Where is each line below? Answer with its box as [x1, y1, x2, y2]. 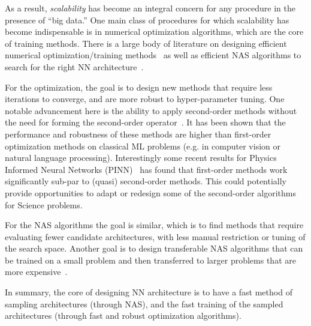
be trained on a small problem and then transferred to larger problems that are [5, 253, 296, 266]
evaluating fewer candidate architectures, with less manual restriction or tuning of [5, 230, 306, 243]
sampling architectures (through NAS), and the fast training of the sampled [5, 297, 283, 310]
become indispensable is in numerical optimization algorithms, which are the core [5, 25, 304, 38]
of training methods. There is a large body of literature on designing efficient [5, 37, 287, 49]
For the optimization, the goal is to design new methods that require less [5, 80, 273, 93]
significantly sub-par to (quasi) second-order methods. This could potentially [5, 175, 287, 187]
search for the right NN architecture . [5, 60, 144, 73]
